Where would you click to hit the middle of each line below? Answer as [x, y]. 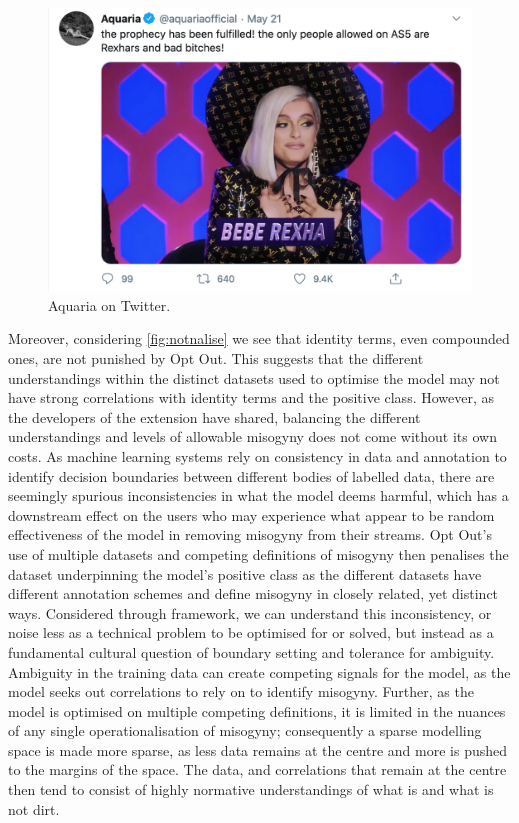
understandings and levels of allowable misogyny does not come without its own [252, 436]
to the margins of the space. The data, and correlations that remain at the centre [257, 769]
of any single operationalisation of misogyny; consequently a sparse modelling [245, 730]
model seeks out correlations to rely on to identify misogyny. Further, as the [241, 691]
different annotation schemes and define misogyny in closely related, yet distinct [253, 593]
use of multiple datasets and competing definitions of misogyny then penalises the [258, 553]
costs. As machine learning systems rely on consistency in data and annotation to [257, 455]
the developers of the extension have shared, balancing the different [214, 416]
